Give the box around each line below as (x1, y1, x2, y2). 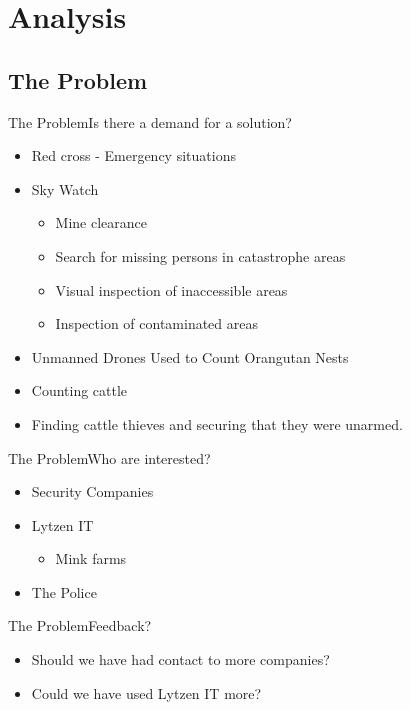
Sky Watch (31, 178, 99, 199)
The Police (31, 581, 97, 602)
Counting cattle (31, 380, 128, 401)
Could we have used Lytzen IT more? (31, 682, 262, 703)
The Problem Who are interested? (8, 447, 211, 468)
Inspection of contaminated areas (55, 313, 259, 334)
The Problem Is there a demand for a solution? (8, 111, 292, 132)
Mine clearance (55, 212, 148, 233)
